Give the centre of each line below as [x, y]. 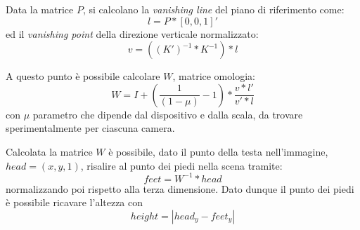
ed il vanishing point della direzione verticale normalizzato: [132, 33]
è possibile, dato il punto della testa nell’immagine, [218, 151]
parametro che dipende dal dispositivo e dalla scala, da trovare [168, 114]
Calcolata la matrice [49, 151]
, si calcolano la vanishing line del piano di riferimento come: [213, 9]
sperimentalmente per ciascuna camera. [90, 128]
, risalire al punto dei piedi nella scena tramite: [181, 165]
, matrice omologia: [214, 76]
